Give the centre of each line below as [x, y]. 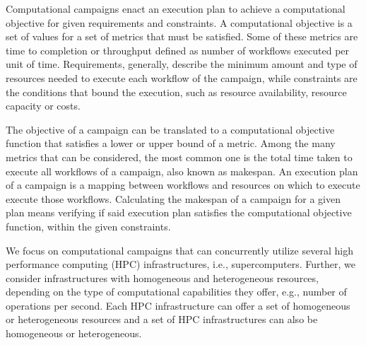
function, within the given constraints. [88, 226]
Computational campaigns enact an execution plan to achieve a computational [176, 8]
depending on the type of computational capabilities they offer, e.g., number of [176, 292]
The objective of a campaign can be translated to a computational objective [170, 129]
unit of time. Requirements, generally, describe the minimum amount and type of [182, 64]
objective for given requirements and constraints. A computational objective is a [179, 22]
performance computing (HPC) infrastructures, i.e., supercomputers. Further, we [181, 264]
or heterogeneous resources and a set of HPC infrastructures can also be [162, 319]
